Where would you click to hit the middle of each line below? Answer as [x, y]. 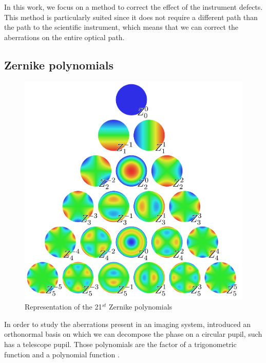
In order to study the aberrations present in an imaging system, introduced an [128, 324]
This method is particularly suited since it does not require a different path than [131, 17]
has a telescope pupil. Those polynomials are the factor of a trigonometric [120, 344]
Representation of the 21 [63, 307]
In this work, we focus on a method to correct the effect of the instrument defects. [134, 7]
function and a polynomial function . [62, 354]
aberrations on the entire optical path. [64, 37]
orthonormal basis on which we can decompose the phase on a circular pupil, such [133, 334]
